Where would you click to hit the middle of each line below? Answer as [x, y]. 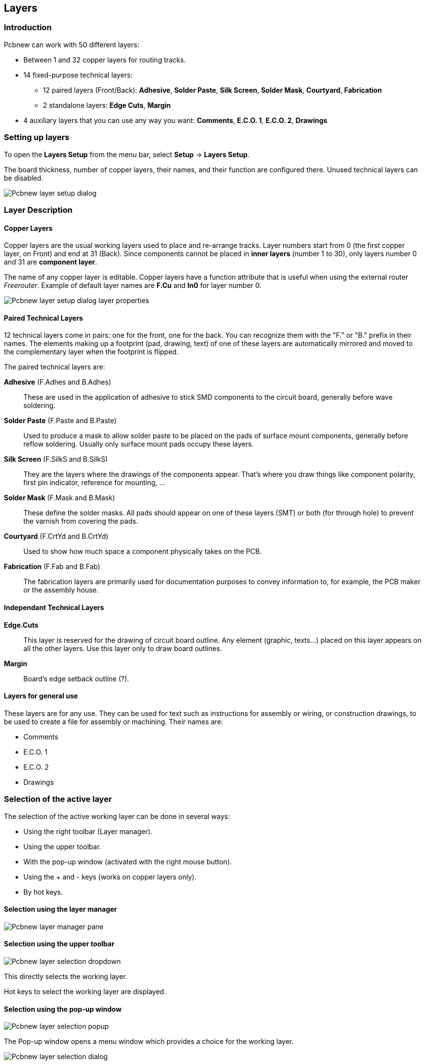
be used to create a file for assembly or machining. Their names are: [114, 721]
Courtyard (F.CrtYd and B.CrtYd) [56, 536]
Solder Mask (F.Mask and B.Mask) [59, 498]
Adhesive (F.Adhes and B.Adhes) [58, 382]
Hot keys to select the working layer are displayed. [85, 991]
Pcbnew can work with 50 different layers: [72, 44]
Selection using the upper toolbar [59, 944]
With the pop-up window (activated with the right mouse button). [128, 861]
